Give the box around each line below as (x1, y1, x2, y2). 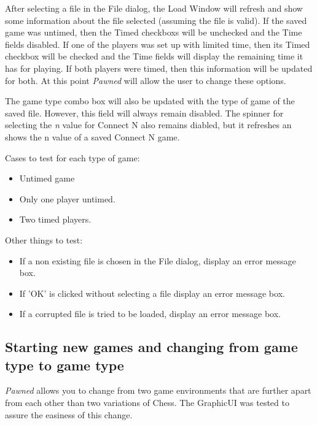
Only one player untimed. (19, 192, 115, 205)
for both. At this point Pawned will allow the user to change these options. (5, 74, 286, 86)
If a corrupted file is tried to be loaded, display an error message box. (19, 307, 281, 320)
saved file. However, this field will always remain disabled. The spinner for (5, 106, 284, 119)
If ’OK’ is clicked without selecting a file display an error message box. (19, 286, 285, 299)
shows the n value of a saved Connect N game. (5, 130, 180, 143)
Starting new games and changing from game (5, 337, 298, 356)
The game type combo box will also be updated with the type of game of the (5, 94, 295, 107)
